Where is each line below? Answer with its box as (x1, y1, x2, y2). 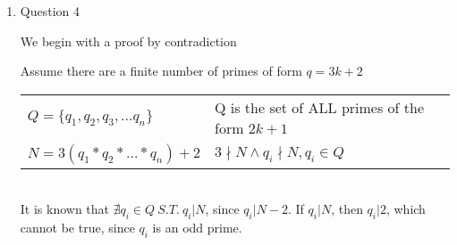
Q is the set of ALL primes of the (214, 96, 425, 118)
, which (385, 200, 426, 218)
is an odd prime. (152, 218, 242, 237)
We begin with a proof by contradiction (20, 31, 237, 50)
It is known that (20, 200, 110, 218)
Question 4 (20, 2, 80, 20)
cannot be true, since (20, 218, 135, 237)
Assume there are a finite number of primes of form (20, 61, 302, 80)
